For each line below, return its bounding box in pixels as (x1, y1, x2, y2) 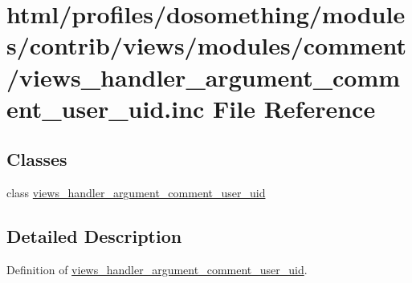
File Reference (213, 91, 376, 124)
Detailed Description (6, 224, 182, 249)
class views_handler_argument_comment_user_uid (6, 184, 266, 201)
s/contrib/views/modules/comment (6, 29, 407, 62)
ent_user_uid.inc (6, 91, 205, 124)
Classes (6, 147, 67, 172)
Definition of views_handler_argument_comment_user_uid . (6, 261, 308, 277)
